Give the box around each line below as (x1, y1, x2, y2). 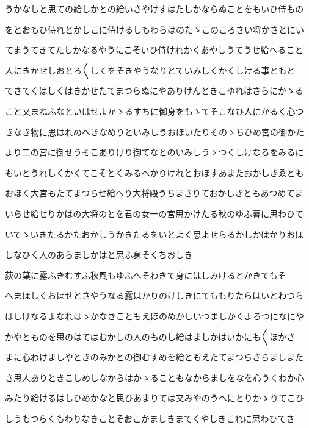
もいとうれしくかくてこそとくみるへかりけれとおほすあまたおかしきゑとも (5, 166, 304, 179)
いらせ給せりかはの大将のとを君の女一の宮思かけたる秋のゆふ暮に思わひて (5, 207, 304, 219)
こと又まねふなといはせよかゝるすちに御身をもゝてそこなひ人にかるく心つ (5, 104, 304, 117)
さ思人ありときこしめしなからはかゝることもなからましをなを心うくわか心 (5, 371, 304, 383)
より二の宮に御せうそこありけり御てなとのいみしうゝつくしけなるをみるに (5, 146, 304, 159)
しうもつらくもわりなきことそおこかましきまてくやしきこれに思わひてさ (5, 412, 295, 424)
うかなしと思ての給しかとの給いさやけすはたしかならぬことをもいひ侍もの (5, 2, 304, 15)
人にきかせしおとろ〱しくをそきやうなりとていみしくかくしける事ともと (5, 63, 296, 76)
